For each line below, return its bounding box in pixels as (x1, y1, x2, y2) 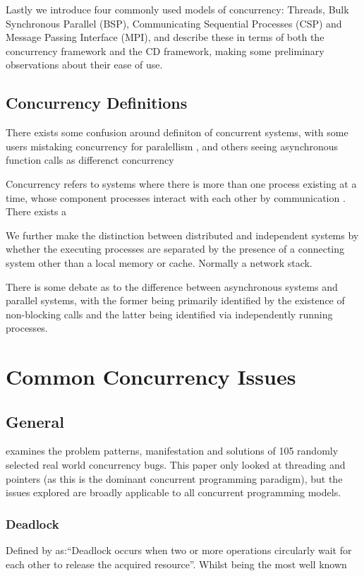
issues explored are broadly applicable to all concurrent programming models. (6, 485, 341, 500)
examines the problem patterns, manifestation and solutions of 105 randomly (6, 443, 339, 458)
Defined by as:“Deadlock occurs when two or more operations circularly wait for (6, 543, 352, 558)
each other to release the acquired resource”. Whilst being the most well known (6, 556, 347, 571)
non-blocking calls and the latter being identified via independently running (6, 306, 333, 321)
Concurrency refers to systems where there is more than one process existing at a (6, 176, 357, 191)
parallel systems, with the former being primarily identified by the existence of (6, 293, 345, 308)
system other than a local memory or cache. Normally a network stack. (6, 255, 313, 270)
